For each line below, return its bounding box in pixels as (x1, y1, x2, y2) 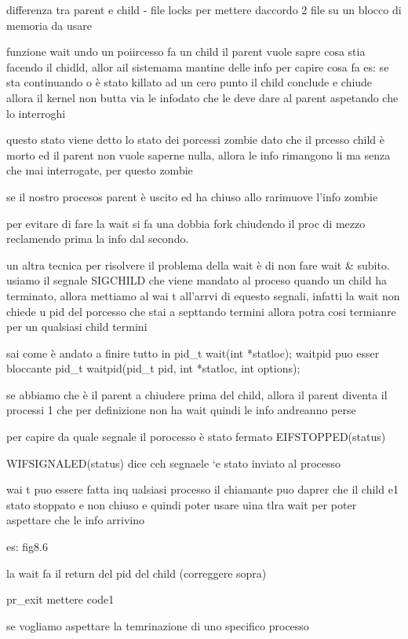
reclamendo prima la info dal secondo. (6, 230, 189, 247)
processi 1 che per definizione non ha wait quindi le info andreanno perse (6, 402, 356, 418)
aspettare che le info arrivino (6, 512, 144, 528)
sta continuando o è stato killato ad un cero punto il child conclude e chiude (6, 74, 373, 90)
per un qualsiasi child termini (6, 318, 148, 335)
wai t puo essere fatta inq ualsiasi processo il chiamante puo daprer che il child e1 (6, 481, 399, 498)
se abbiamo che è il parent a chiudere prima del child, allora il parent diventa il (6, 386, 388, 402)
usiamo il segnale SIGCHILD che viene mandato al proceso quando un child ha (6, 272, 387, 288)
